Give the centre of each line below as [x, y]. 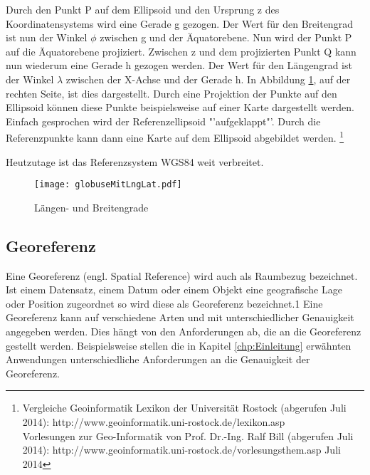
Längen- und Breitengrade [91, 207]
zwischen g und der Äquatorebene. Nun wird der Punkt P [226, 37]
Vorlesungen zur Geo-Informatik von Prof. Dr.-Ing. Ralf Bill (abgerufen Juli [188, 435]
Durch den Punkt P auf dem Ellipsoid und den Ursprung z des [143, 9]
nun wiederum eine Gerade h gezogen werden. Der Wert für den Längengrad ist [179, 65]
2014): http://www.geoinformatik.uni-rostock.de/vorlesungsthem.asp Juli [181, 450]
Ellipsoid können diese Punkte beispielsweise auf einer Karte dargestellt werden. [180, 107]
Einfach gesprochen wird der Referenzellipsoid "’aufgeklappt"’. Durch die [163, 121]
